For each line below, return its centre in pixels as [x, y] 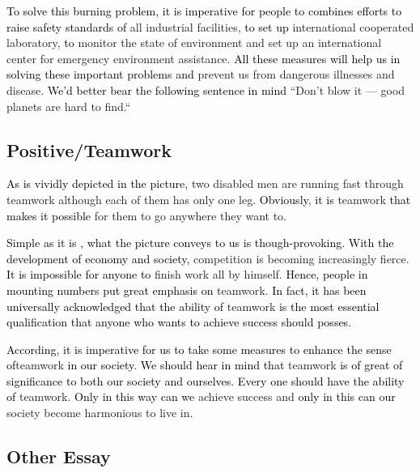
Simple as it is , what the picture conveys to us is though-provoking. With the [200, 243]
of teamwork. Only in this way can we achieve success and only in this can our [201, 396]
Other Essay [59, 456]
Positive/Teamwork [89, 149]
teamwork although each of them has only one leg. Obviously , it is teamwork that [209, 199]
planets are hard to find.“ [69, 106]
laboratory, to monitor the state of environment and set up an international [194, 43]
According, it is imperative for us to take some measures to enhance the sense [199, 349]
